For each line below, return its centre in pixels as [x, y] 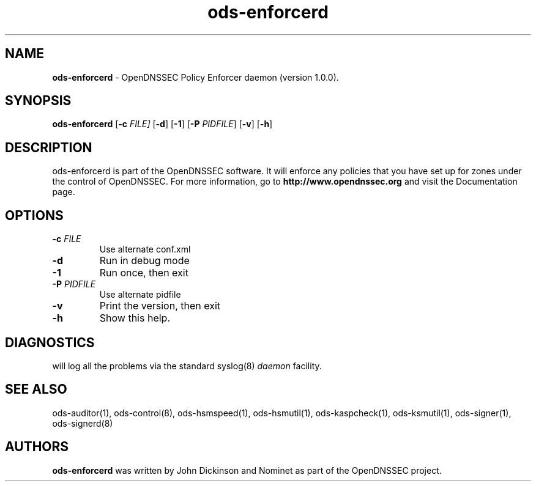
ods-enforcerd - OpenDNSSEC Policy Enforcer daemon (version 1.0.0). [195, 77]
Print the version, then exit [160, 306]
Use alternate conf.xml [145, 249]
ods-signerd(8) [83, 423]
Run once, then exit [144, 273]
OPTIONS [34, 215]
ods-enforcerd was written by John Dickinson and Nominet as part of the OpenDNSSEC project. [247, 470]
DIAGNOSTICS [50, 342]
